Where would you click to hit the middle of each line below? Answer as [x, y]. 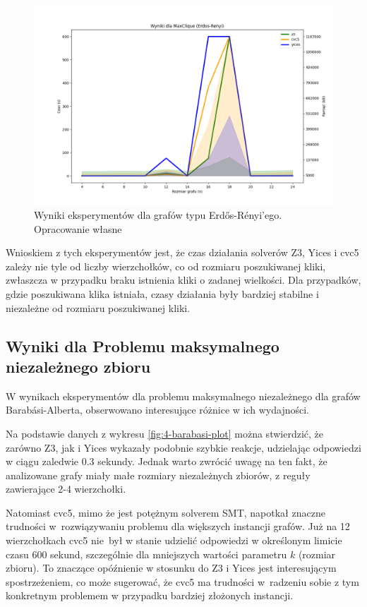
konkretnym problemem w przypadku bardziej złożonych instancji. [150, 595]
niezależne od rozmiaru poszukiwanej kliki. [98, 307]
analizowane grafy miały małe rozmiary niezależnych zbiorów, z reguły [158, 475]
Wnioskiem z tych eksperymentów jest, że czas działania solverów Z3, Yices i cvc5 [182, 252]
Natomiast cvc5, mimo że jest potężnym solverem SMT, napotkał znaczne [166, 512]
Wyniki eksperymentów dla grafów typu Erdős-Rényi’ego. [158, 214]
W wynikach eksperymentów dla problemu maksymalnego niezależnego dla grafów [183, 396]
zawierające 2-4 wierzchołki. [66, 489]
